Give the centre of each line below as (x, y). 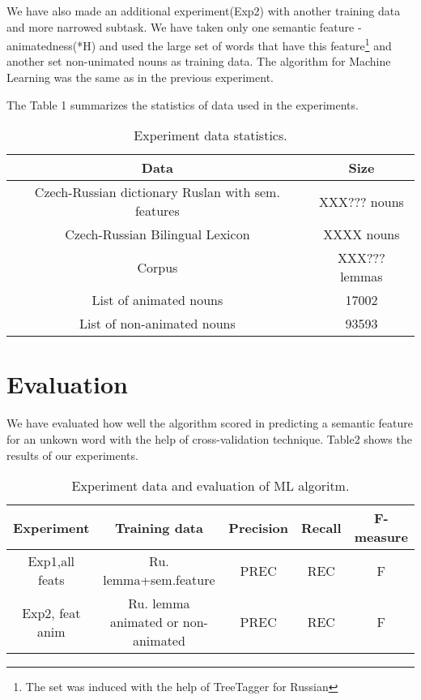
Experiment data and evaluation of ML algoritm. (210, 486)
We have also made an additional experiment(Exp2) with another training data (204, 11)
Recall (321, 527)
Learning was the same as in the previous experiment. (140, 77)
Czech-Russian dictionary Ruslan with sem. (157, 192)
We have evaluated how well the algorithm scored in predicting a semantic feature (210, 423)
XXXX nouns (361, 234)
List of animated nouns (157, 300)
